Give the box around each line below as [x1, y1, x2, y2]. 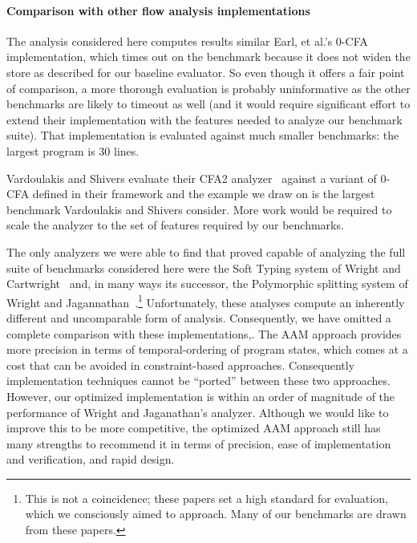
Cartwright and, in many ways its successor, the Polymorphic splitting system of [6, 275, 408, 292]
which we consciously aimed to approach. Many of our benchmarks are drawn [25, 505, 407, 522]
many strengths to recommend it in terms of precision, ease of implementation [6, 435, 391, 452]
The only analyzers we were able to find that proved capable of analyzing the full [6, 243, 406, 260]
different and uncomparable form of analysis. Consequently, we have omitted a [6, 309, 391, 326]
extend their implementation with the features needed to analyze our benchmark [6, 111, 403, 128]
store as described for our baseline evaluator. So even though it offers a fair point [6, 63, 405, 80]
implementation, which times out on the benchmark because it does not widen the [6, 48, 411, 65]
